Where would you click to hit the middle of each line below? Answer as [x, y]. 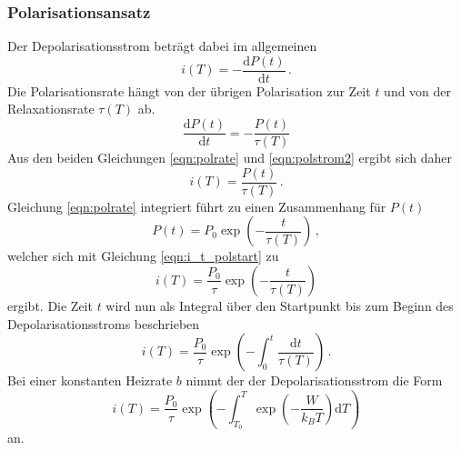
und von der [418, 90]
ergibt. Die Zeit [50, 305]
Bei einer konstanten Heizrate [90, 380]
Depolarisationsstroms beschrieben [104, 323]
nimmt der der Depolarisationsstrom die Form [314, 380]
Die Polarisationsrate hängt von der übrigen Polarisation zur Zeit [189, 90]
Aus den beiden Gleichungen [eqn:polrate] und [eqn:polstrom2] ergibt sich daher [230, 158]
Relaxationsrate [51, 109]
